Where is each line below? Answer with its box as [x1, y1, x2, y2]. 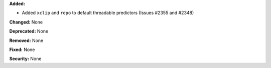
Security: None [9, 55, 42, 62]
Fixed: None [9, 46, 35, 52]
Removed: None [9, 37, 44, 43]
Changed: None [9, 19, 43, 25]
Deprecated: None [9, 28, 49, 34]
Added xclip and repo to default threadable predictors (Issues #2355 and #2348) [22, 10, 194, 16]
